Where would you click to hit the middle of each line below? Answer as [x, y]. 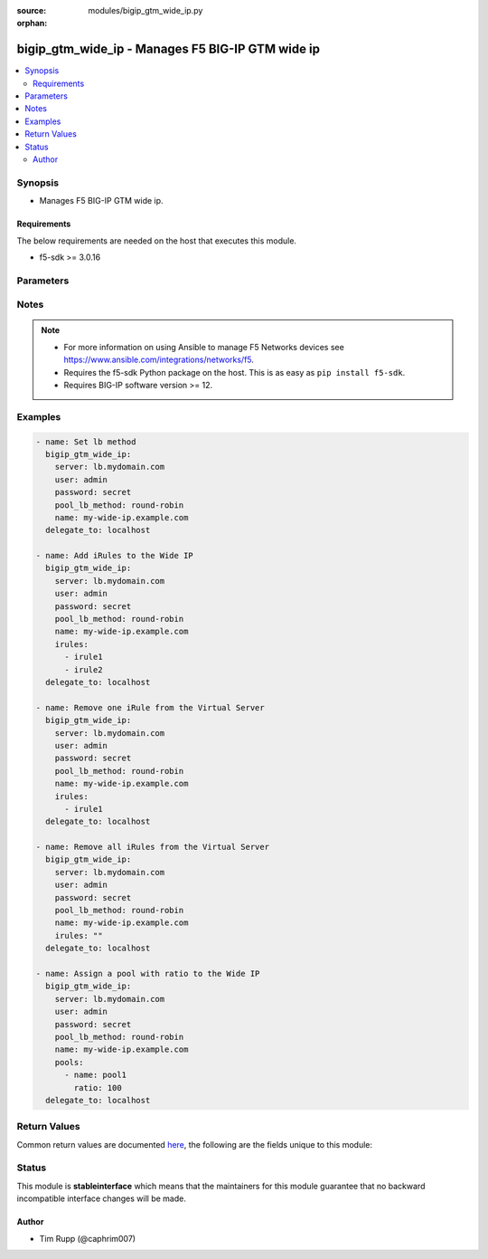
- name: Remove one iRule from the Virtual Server [150, 707]
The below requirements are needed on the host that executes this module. [157, 241]
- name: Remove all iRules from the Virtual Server [153, 847]
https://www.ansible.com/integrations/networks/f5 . [159, 360]
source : [32, 10]
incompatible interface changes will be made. [102, 1198]
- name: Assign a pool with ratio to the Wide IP [148, 973]
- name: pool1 [95, 1075]
